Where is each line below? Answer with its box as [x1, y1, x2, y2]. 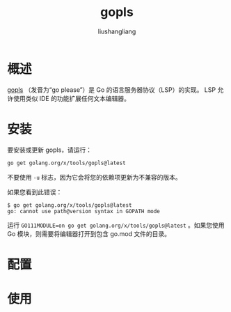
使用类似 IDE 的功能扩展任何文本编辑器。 [13, 94, 131, 102]
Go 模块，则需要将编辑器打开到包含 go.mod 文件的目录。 [7, 229, 170, 237]
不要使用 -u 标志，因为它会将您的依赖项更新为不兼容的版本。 [7, 173, 182, 181]
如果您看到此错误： [7, 187, 63, 196]
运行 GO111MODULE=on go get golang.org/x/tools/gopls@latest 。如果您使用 [7, 221, 225, 229]
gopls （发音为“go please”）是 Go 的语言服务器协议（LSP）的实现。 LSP [7, 85, 216, 94]
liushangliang [97, 27, 136, 36]
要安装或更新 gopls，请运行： [7, 146, 93, 154]
